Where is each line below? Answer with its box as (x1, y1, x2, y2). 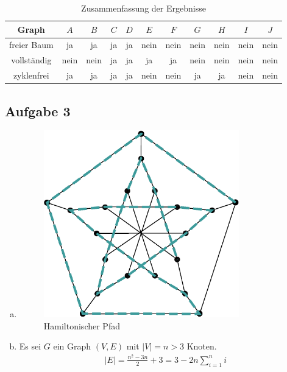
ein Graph (53, 340, 91, 353)
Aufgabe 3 (5, 101, 71, 120)
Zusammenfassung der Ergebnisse (81, 2, 206, 14)
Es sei (19, 340, 41, 353)
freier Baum (9, 38, 54, 51)
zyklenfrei (13, 69, 49, 82)
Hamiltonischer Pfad (43, 319, 120, 332)
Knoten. (186, 340, 217, 353)
